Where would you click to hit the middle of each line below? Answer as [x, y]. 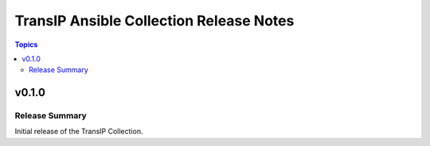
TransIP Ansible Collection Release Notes [154, 21]
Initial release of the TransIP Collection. [79, 132]
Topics [26, 44]
